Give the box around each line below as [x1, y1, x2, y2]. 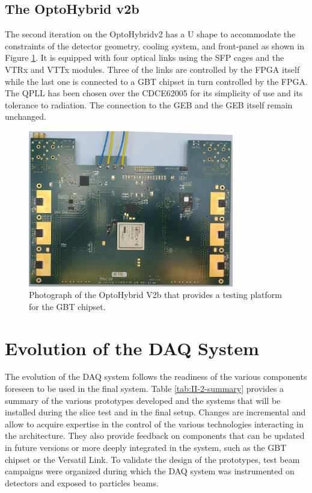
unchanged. [5, 110, 46, 123]
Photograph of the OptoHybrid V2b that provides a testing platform [29, 288, 282, 301]
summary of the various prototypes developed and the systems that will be [5, 394, 281, 406]
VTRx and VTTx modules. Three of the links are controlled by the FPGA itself [5, 63, 300, 75]
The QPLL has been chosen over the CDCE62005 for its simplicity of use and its [5, 87, 303, 99]
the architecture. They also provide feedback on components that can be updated [5, 429, 305, 442]
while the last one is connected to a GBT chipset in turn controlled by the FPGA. [5, 75, 308, 87]
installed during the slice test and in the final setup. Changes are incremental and [5, 406, 306, 418]
